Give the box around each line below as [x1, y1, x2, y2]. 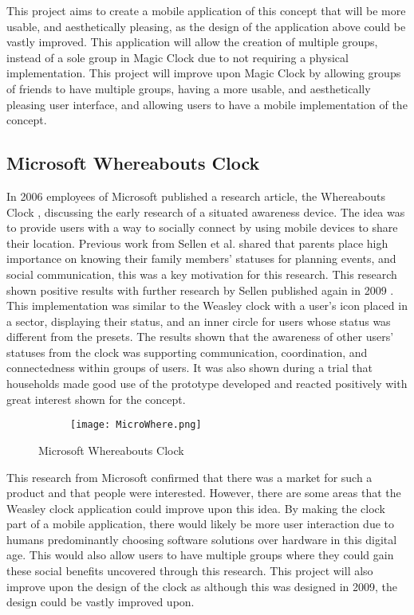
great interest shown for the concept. [6, 390, 186, 407]
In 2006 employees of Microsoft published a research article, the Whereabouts [6, 187, 386, 204]
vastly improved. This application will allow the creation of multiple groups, [6, 33, 378, 50]
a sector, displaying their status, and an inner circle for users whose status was [6, 312, 391, 329]
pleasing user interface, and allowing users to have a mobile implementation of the [6, 96, 408, 112]
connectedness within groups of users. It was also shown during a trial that [6, 359, 373, 376]
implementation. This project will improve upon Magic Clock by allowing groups [6, 65, 401, 81]
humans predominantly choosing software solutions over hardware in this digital [6, 531, 397, 547]
